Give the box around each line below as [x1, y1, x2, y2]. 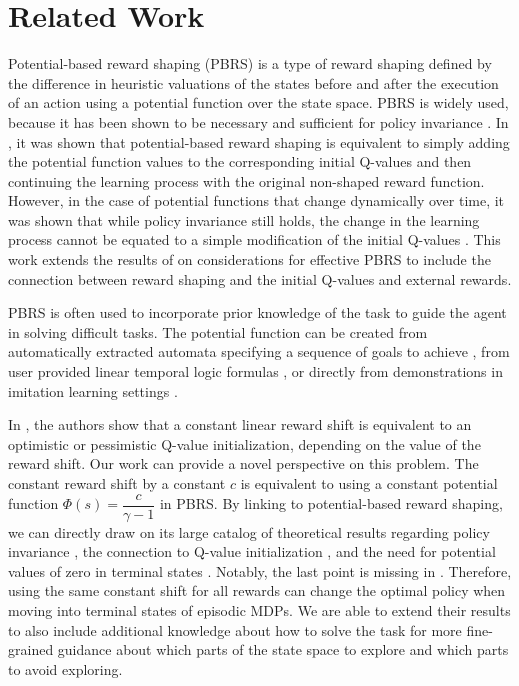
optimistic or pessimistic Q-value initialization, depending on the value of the [8, 433, 481, 454]
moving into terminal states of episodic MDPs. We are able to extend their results [8, 600, 511, 621]
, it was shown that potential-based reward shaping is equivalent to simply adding [8, 131, 510, 152]
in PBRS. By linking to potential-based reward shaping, [159, 493, 503, 514]
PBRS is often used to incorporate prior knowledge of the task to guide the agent [8, 302, 507, 323]
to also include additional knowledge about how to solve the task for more [8, 619, 462, 640]
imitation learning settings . [8, 380, 178, 401]
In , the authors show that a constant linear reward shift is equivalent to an [8, 414, 472, 435]
